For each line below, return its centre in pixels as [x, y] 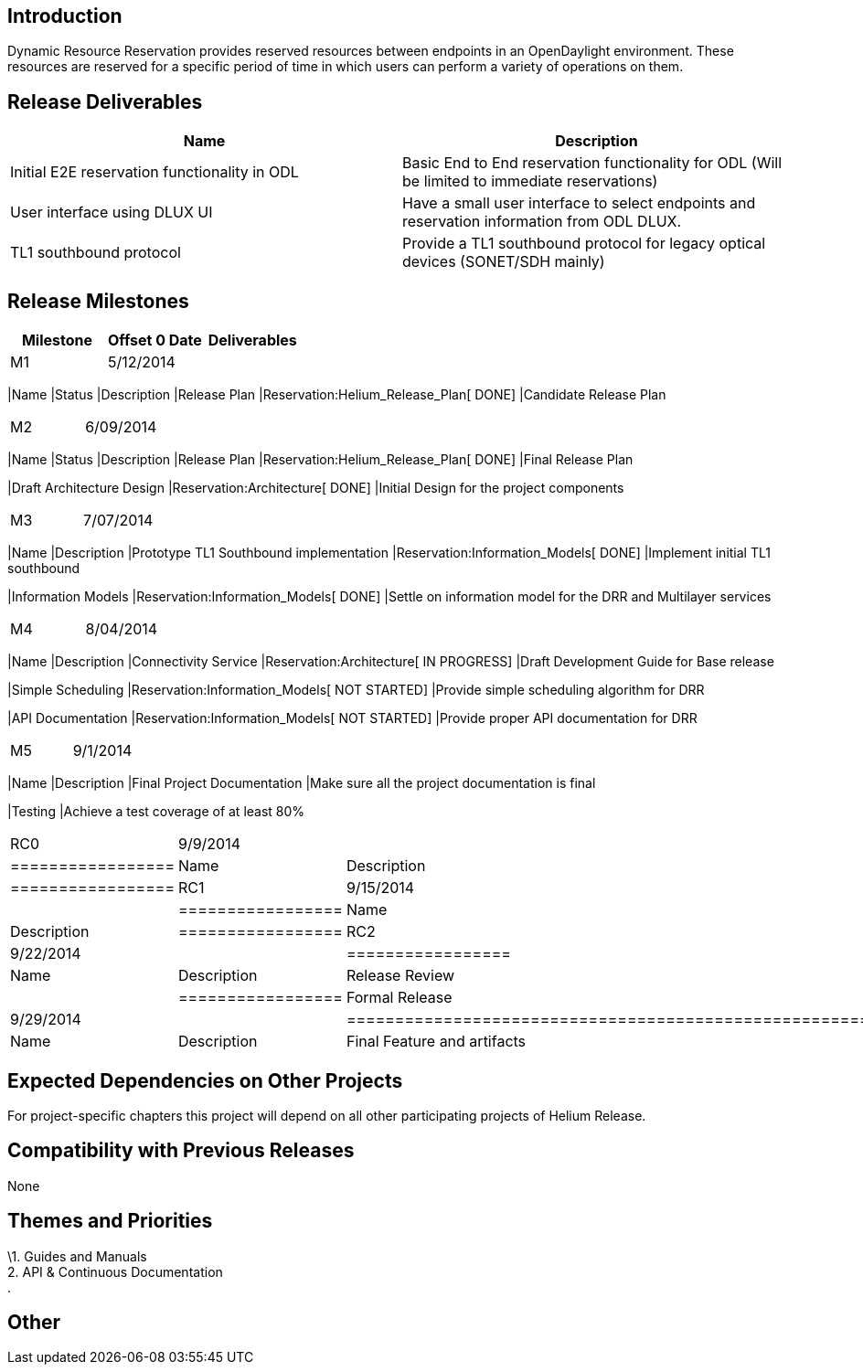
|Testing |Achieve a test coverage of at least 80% [156, 812]
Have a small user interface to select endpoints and [579, 203]
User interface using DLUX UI [112, 213]
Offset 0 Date [154, 340]
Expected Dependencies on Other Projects [205, 1080]
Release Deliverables [105, 101]
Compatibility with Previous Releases [181, 1151]
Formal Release [399, 998]
